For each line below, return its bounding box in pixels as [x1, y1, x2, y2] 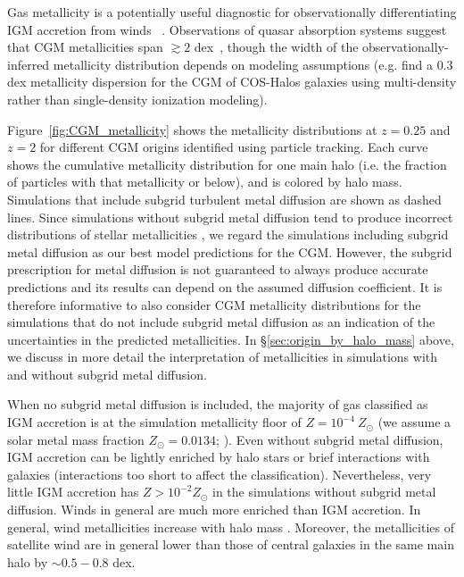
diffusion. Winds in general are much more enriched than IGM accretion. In [7, 500, 421, 519]
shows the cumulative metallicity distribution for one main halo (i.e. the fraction [7, 155, 447, 173]
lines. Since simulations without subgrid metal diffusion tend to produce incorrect [7, 207, 453, 226]
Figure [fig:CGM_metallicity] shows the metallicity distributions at [7, 120, 377, 138]
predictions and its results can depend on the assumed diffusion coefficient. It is [7, 277, 443, 296]
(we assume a [377, 413, 452, 431]
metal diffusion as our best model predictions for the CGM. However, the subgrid [7, 242, 452, 261]
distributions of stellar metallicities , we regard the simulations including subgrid [7, 225, 449, 244]
